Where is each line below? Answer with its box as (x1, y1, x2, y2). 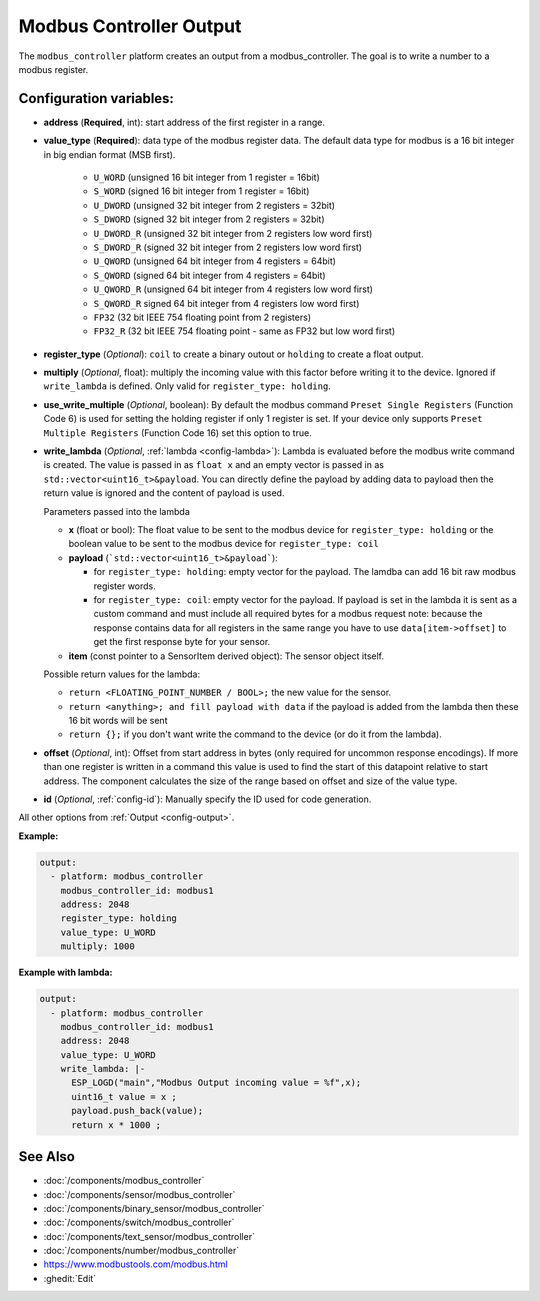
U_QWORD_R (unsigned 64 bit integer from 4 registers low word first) (93, 283, 374, 295)
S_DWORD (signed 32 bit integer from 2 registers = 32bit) (93, 213, 325, 225)
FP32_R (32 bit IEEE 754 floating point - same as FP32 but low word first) (93, 325, 395, 337)
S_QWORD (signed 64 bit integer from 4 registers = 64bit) (93, 269, 326, 281)
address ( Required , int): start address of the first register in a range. (43, 116, 325, 128)
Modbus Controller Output (18, 15, 242, 37)
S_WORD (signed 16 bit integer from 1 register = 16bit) (93, 185, 310, 197)
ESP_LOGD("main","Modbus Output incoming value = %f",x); (71, 1077, 362, 1089)
